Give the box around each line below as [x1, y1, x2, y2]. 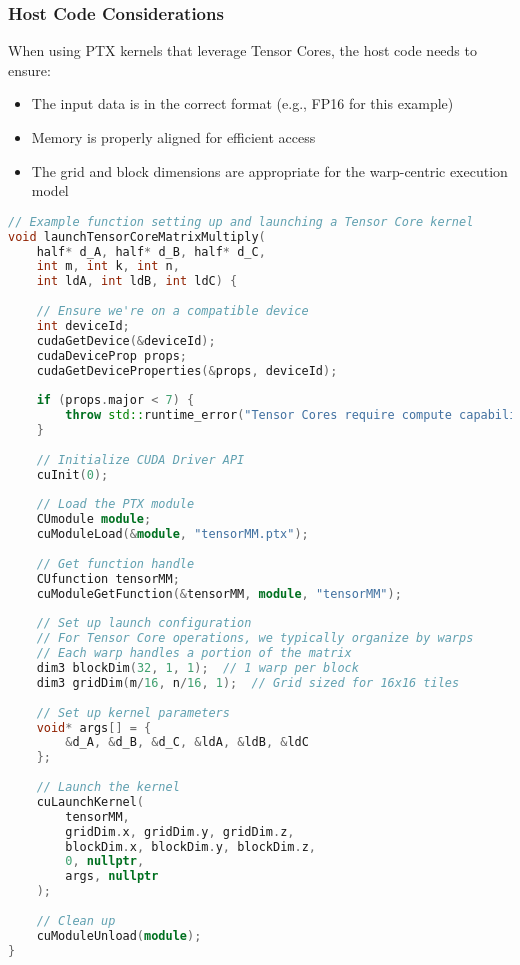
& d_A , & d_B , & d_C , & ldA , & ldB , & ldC [65, 735, 309, 750]
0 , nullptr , [65, 854, 145, 869]
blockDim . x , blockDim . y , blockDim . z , [65, 839, 316, 854]
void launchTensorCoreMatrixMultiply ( [8, 229, 266, 244]
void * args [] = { [36, 720, 152, 735]
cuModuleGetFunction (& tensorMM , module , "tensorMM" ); [36, 586, 402, 601]
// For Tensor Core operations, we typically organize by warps [36, 631, 474, 646]
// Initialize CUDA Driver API [36, 452, 245, 467]
